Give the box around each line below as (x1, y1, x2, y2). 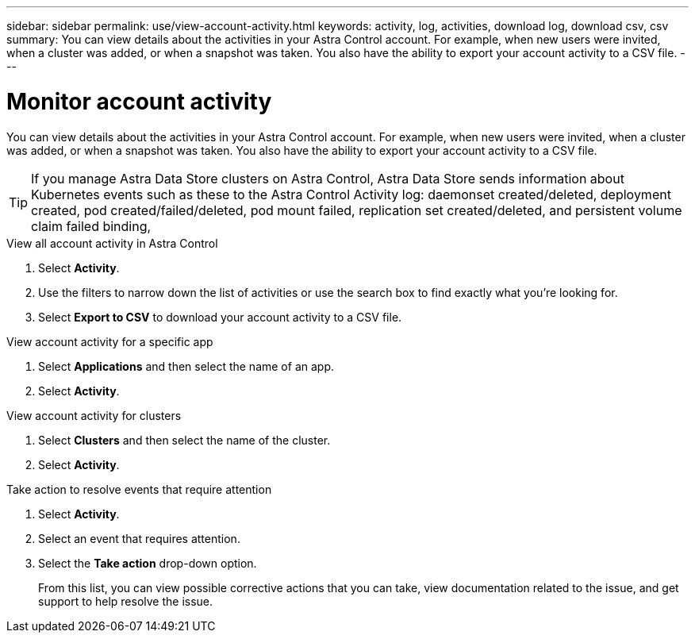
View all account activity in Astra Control (6, 236, 218, 250)
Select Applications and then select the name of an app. (38, 359, 334, 373)
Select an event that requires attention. (38, 531, 240, 545)
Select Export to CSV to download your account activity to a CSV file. (38, 310, 402, 324)
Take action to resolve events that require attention (6, 482, 272, 496)
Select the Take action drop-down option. (38, 556, 257, 570)
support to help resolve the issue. (38, 594, 213, 608)
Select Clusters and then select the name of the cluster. (38, 433, 331, 447)
